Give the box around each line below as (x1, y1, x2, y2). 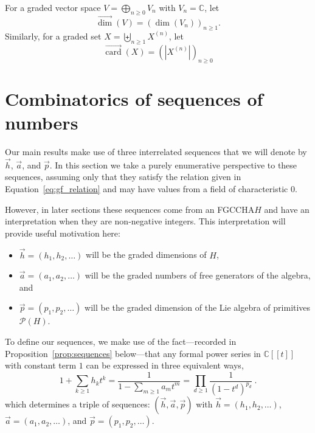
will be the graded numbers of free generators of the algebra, (85, 269, 311, 282)
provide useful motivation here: (5, 226, 120, 239)
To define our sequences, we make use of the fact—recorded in (5, 334, 237, 347)
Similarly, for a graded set (5, 29, 102, 42)
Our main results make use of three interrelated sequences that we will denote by (5, 145, 307, 158)
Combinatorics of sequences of (5, 86, 263, 111)
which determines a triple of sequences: (5, 398, 150, 410)
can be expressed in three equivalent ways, (86, 359, 244, 372)
